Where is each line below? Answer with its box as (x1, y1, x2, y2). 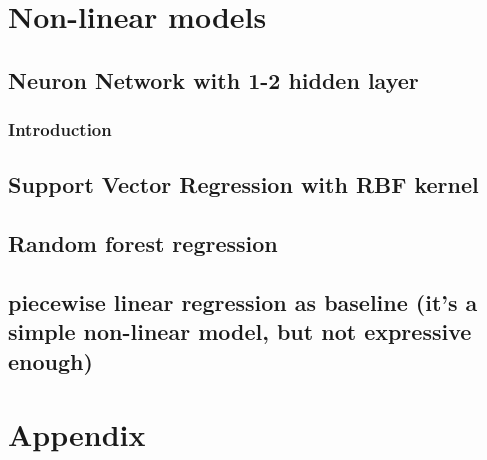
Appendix (8, 414, 146, 455)
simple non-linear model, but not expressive (8, 316, 472, 347)
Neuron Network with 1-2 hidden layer (8, 64, 419, 95)
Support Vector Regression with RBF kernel (8, 169, 479, 200)
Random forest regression (8, 228, 278, 259)
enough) (8, 345, 93, 376)
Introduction (8, 117, 112, 142)
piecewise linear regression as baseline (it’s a (8, 286, 478, 317)
